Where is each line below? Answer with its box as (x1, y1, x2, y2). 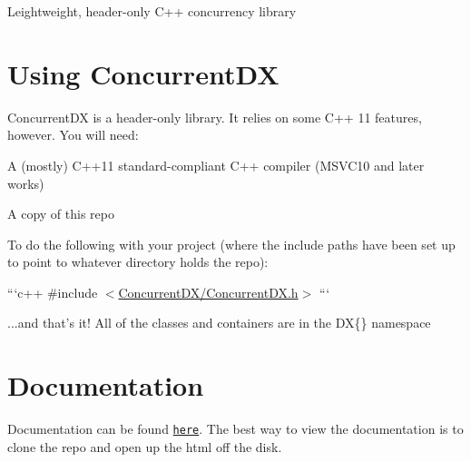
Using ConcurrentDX (7, 54, 280, 92)
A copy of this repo (7, 204, 114, 223)
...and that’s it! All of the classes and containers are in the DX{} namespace (7, 313, 431, 332)
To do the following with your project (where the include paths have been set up (7, 234, 456, 253)
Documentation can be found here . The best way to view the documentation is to (7, 419, 464, 438)
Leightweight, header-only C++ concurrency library (7, 2, 297, 20)
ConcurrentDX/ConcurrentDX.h (118, 282, 299, 301)
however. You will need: (7, 125, 139, 144)
